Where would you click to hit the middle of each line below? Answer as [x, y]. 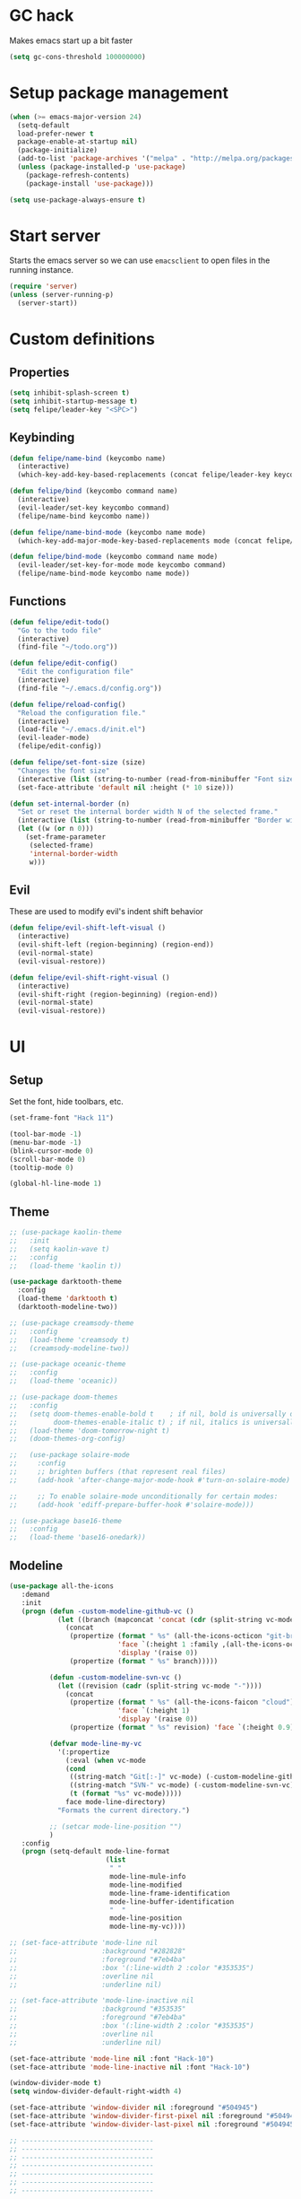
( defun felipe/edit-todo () [60, 622]
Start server [55, 236]
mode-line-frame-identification [169, 1893]
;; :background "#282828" [98, 1951]
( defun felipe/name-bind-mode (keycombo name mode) [107, 532]
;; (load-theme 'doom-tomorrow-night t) [90, 1431]
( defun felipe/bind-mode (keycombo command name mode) [114, 557]
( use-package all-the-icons [62, 1586]
